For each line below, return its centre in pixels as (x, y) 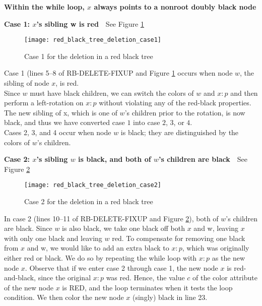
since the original (64, 278)
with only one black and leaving (53, 238)
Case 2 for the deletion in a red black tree (89, 201)
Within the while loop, (44, 7)
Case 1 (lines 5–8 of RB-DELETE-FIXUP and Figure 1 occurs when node (118, 73)
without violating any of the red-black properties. (175, 103)
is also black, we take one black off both (124, 228)
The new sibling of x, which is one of (61, 112)
